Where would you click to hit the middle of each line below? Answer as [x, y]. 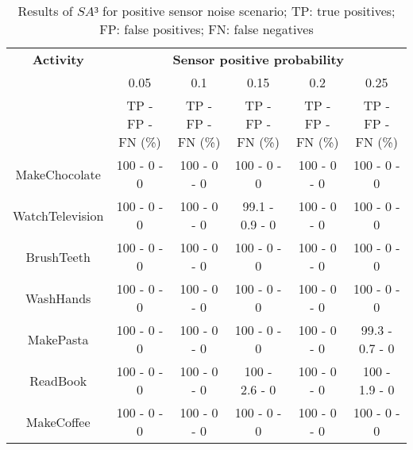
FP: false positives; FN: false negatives [206, 29]
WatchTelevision [58, 215]
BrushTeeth [58, 256]
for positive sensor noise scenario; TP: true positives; [249, 11]
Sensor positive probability [258, 59]
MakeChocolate [58, 174]
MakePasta [58, 339]
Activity [58, 59]
